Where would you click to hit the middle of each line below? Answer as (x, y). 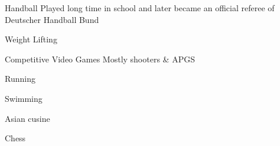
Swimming (24, 98)
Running (20, 79)
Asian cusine (27, 118)
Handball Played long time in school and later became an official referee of (140, 8)
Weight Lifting (31, 39)
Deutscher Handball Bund (52, 19)
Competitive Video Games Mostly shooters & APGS (100, 59)
